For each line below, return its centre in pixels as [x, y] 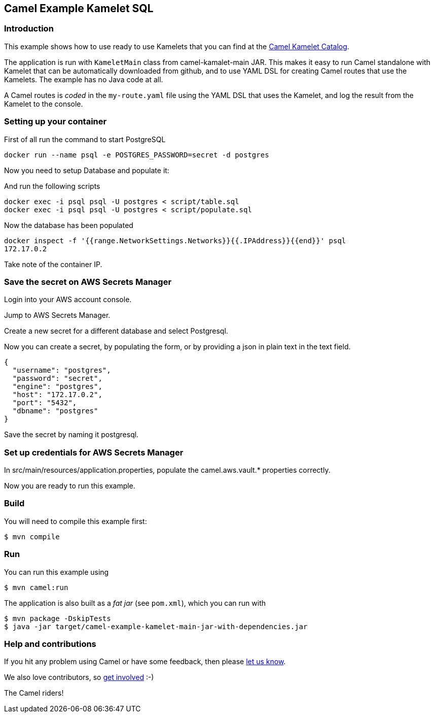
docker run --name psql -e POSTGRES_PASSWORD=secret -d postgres [137, 155]
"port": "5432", [45, 403]
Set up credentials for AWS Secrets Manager [94, 452]
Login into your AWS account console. [68, 300]
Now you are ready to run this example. [70, 486]
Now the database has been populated [69, 225]
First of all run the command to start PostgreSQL [85, 139]
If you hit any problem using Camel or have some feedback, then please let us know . [145, 662]
